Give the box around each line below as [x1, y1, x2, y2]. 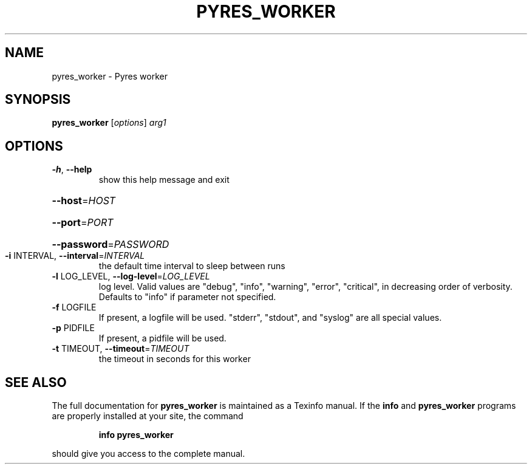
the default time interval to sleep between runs [98, 261, 285, 272]
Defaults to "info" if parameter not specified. [98, 292, 276, 303]
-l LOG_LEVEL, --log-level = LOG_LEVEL [52, 271, 210, 282]
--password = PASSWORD [52, 238, 169, 251]
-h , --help [52, 164, 92, 175]
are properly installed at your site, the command [52, 411, 244, 422]
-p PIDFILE [52, 323, 95, 334]
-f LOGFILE [52, 302, 97, 313]
